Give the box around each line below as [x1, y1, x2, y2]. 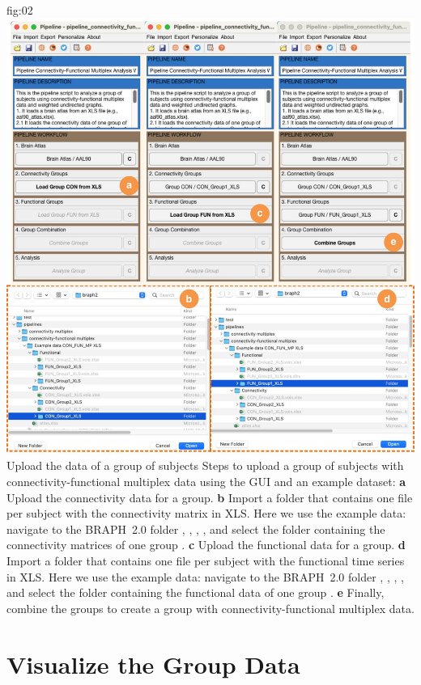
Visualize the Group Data [6, 647, 300, 680]
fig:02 [6, 2, 33, 18]
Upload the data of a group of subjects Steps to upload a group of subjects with [6, 457, 404, 474]
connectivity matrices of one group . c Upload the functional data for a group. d [6, 536, 406, 553]
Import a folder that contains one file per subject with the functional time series [6, 552, 405, 569]
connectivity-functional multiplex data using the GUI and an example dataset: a [6, 473, 406, 490]
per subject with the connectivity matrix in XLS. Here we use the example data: [6, 505, 406, 522]
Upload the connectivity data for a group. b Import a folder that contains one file [6, 488, 413, 505]
